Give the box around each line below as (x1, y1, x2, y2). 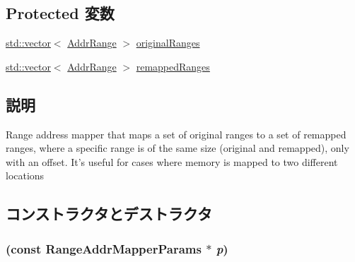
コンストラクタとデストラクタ (6, 203, 212, 225)
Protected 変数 (6, 2, 115, 24)
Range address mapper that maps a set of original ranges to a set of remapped (6, 126, 347, 141)
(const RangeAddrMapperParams (6, 239, 202, 257)
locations (6, 168, 45, 183)
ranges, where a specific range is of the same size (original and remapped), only (6, 141, 349, 155)
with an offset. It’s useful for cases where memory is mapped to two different (6, 154, 338, 169)
